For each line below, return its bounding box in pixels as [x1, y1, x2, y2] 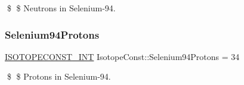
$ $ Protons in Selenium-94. [7, 70, 111, 83]
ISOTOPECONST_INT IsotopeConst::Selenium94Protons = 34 [5, 50, 240, 62]
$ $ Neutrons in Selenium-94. [7, 2, 116, 14]
